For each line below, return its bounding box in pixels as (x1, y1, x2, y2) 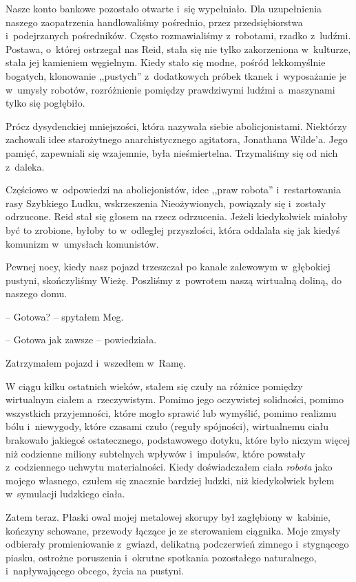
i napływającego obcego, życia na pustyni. (6, 563, 185, 578)
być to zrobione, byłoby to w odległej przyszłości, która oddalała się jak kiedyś (6, 222, 340, 237)
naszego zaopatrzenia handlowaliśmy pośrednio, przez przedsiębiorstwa (6, 14, 303, 29)
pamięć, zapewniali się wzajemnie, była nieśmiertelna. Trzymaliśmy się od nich (6, 145, 338, 160)
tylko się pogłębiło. (6, 96, 85, 110)
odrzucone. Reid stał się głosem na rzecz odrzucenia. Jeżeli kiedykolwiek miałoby (6, 209, 348, 224)
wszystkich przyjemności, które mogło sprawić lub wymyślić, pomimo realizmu (6, 405, 337, 420)
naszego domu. (6, 286, 67, 301)
